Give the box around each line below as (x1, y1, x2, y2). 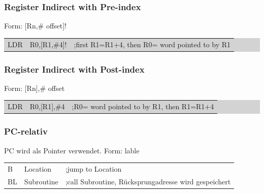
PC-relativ (4, 125, 48, 138)
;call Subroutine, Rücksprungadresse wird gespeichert (65, 176, 231, 186)
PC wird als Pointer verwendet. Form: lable (4, 145, 140, 155)
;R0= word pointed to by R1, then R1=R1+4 (72, 101, 214, 112)
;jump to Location (65, 163, 122, 174)
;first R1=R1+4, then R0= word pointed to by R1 (74, 39, 231, 49)
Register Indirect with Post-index (4, 62, 145, 75)
